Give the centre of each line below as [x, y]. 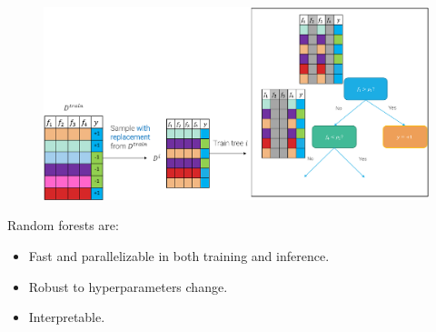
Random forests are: [63, 225]
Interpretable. [67, 317]
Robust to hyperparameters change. [128, 286]
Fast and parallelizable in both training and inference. [179, 255]
